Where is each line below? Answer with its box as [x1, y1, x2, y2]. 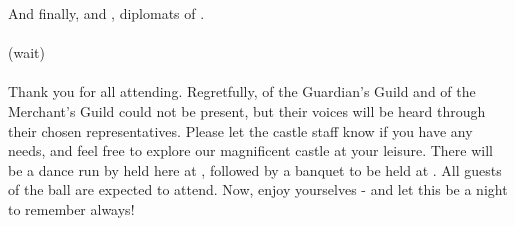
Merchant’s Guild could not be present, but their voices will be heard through [8, 100, 486, 121]
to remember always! [8, 198, 135, 219]
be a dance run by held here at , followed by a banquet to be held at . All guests [8, 159, 502, 180]
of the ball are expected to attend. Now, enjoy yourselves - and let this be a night [8, 179, 508, 200]
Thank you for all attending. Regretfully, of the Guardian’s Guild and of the [8, 81, 476, 102]
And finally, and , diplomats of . [8, 3, 205, 23]
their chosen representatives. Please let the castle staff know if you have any [8, 120, 473, 141]
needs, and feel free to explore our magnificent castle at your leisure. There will [8, 140, 493, 161]
